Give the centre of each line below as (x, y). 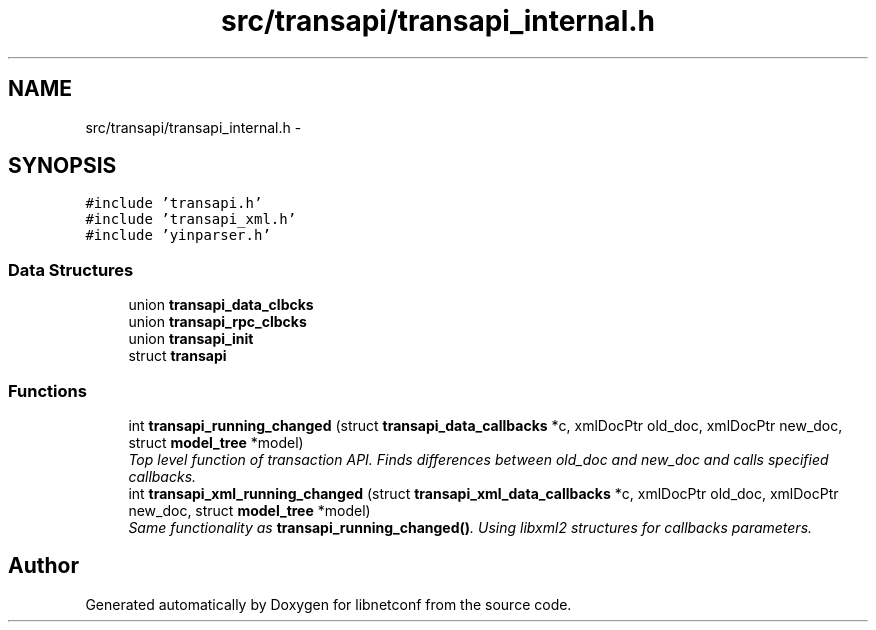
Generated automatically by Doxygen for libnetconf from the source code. (328, 604)
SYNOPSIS (62, 166)
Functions (47, 390)
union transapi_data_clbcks (221, 305)
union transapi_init (191, 339)
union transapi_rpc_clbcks (217, 322)
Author (43, 566)
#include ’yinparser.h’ (178, 235)
